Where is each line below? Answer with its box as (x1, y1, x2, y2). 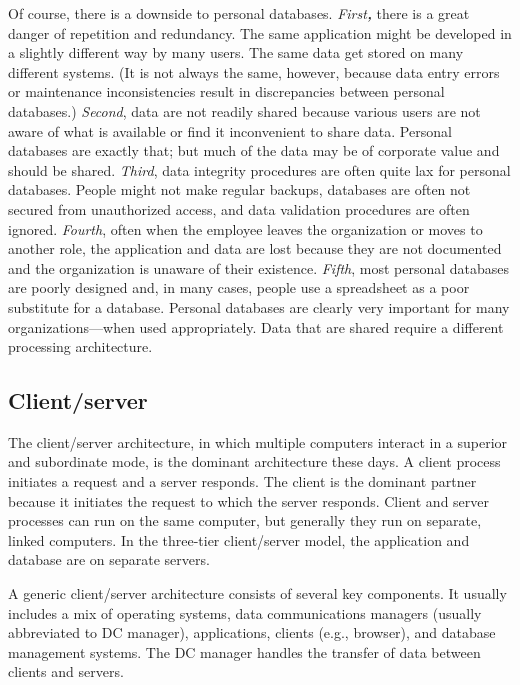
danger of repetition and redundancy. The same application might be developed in (8, 22, 512, 43)
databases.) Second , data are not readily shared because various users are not (8, 100, 481, 121)
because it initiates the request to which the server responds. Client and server (8, 490, 490, 511)
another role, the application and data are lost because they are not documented (8, 238, 502, 259)
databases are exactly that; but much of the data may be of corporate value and (8, 140, 500, 161)
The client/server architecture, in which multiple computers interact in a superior (8, 431, 508, 452)
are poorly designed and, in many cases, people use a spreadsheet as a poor (8, 277, 470, 298)
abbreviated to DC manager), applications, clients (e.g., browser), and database (8, 622, 496, 643)
